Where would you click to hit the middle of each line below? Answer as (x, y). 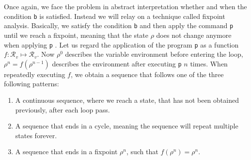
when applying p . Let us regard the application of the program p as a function (121, 44)
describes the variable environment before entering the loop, (154, 54)
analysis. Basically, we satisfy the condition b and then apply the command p (119, 25)
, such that (142, 152)
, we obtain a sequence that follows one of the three (147, 74)
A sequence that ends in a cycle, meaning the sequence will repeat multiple (127, 126)
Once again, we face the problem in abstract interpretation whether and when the (125, 6)
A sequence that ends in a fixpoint (66, 152)
